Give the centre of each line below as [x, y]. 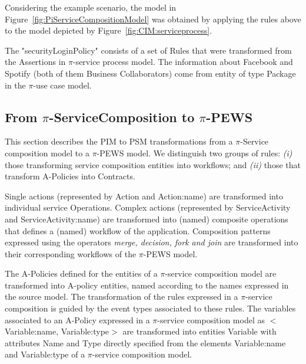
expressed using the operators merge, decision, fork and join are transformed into [152, 242]
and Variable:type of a [45, 354]
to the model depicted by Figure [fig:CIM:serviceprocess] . [109, 30]
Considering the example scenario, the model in [91, 7]
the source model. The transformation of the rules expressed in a [122, 296]
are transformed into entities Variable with [199, 331]
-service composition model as [211, 319]
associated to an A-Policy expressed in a [77, 319]
